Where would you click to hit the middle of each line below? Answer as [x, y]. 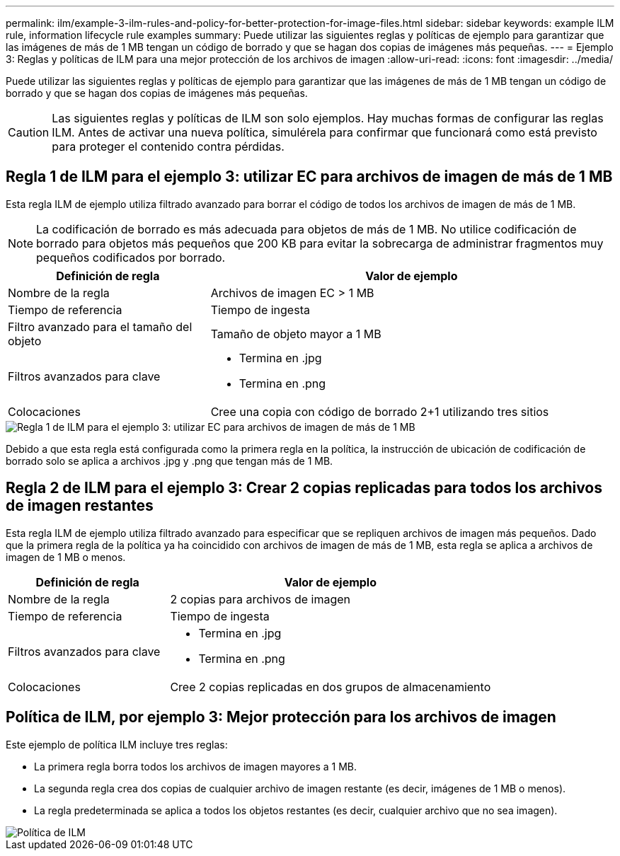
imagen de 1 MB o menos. [66, 557]
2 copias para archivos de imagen [260, 599]
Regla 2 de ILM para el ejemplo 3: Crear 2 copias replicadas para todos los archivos [304, 488]
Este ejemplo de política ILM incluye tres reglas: [117, 744]
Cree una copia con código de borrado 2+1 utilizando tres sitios [380, 411]
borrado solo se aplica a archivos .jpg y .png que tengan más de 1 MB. [170, 461]
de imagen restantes [80, 506]
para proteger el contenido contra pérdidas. [168, 146]
